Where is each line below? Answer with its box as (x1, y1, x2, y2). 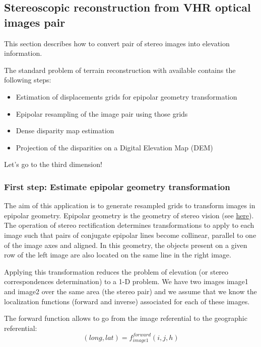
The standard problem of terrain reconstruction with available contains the (4, 64, 236, 75)
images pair (4, 14, 66, 30)
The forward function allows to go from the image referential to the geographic (4, 313, 247, 323)
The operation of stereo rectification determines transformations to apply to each (4, 220, 254, 230)
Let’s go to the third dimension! (4, 159, 102, 169)
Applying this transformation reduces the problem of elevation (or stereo (4, 266, 229, 277)
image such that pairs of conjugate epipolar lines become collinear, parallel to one (4, 229, 256, 240)
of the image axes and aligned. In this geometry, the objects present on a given (4, 239, 247, 250)
